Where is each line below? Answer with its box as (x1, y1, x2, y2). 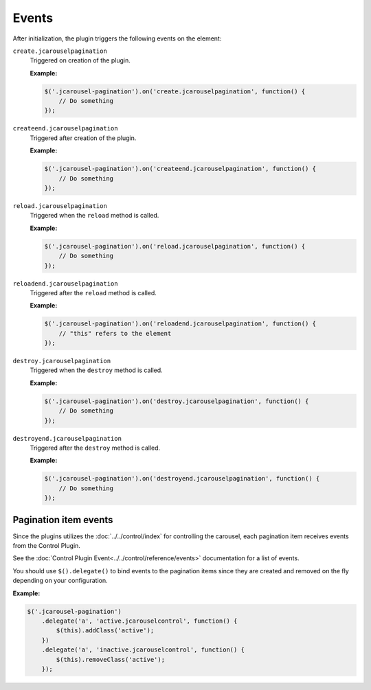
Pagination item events (12, 514, 113, 525)
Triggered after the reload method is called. (30, 288, 157, 297)
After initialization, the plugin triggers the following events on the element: (12, 34, 222, 43)
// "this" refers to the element (58, 330, 172, 337)
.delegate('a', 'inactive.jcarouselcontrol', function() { (41, 646, 245, 654)
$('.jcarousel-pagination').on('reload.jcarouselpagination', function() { (44, 242, 306, 250)
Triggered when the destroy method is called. (30, 366, 163, 374)
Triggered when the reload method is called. (30, 211, 159, 220)
